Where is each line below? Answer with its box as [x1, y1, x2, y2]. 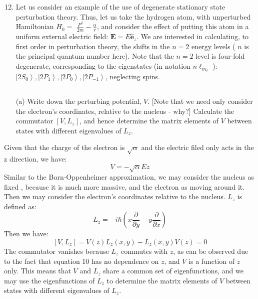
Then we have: [4, 228, 48, 239]
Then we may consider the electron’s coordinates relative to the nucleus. [4, 191, 225, 202]
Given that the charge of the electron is [4, 142, 125, 153]
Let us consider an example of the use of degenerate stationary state [15, 2, 225, 12]
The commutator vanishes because [4, 246, 109, 256]
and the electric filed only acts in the [141, 142, 254, 153]
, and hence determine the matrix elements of [79, 115, 218, 126]
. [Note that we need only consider [147, 95, 253, 106]
